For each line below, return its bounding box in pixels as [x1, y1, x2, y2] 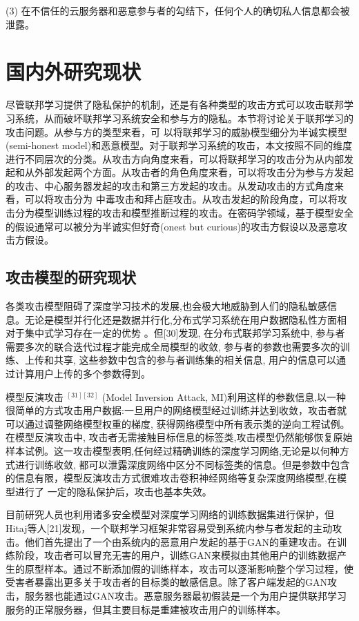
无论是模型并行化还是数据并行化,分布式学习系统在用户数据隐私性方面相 [24, 312, 347, 326]
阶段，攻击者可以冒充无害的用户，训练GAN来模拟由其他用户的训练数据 [14, 548, 337, 562]
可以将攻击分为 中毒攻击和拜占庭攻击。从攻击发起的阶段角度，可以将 [24, 192, 338, 206]
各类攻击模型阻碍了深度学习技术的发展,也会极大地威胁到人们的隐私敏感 [6, 299, 327, 313]
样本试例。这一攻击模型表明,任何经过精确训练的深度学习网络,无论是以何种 [6, 443, 340, 457]
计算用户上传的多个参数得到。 [14, 366, 151, 381]
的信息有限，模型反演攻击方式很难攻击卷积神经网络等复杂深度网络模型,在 [6, 471, 337, 485]
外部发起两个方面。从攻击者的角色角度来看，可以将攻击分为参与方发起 [34, 165, 353, 179]
